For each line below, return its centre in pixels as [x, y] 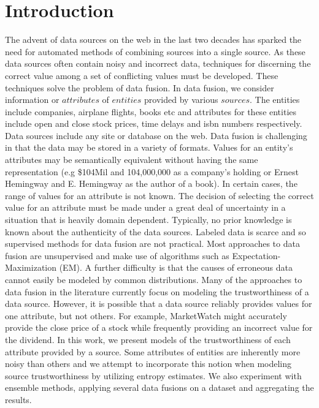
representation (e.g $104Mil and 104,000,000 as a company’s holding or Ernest [152, 171]
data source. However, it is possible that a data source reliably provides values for [159, 304]
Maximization [31, 267]
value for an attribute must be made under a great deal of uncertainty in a [145, 207]
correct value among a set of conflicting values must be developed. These [142, 75]
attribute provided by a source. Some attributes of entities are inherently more [153, 351]
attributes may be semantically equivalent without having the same [132, 160]
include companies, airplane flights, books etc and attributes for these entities [151, 111]
